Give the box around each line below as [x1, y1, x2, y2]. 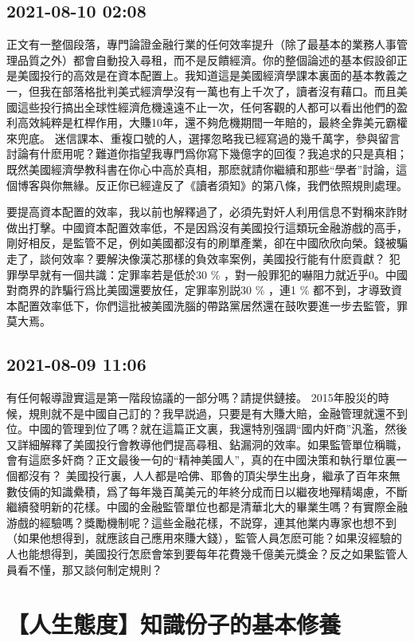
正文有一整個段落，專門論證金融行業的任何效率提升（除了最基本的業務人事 [6, 36, 396, 53]
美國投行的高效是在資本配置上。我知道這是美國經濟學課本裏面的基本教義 [17, 67, 396, 84]
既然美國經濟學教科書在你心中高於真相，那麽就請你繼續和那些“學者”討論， [6, 160, 396, 177]
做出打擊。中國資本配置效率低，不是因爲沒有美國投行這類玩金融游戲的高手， [6, 219, 408, 235]
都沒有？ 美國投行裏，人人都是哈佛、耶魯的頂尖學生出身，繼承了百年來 [17, 467, 389, 484]
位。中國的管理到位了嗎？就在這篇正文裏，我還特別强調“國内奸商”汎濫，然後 [6, 420, 408, 437]
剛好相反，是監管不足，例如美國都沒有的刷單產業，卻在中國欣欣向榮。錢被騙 [6, 234, 408, 251]
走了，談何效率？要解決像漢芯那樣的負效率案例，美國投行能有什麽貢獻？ [6, 250, 385, 266]
